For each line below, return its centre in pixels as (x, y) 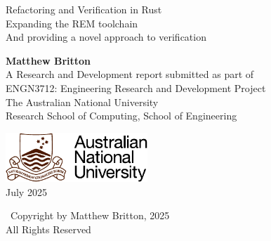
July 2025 (26, 191)
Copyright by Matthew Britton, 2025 (90, 215)
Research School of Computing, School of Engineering (121, 116)
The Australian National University (82, 102)
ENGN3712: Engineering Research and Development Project (136, 87)
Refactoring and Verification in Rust (84, 9)
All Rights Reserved (48, 229)
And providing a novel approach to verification (106, 37)
